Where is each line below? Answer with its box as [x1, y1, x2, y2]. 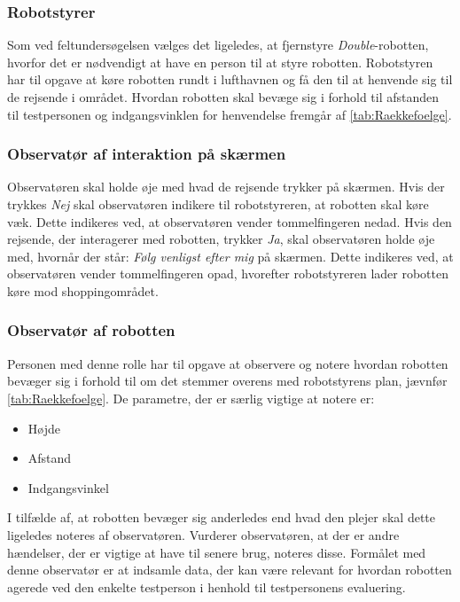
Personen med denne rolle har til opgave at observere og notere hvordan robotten [7, 354, 448, 372]
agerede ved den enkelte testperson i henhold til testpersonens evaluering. [7, 577, 406, 596]
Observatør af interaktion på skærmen [7, 143, 286, 165]
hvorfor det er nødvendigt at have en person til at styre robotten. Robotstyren [7, 52, 433, 71]
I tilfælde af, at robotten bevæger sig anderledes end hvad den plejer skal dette [7, 508, 435, 527]
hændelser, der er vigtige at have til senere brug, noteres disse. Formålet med [7, 543, 426, 561]
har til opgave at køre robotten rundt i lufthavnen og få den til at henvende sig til [7, 70, 453, 89]
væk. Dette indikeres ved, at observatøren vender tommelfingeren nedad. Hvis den [7, 212, 452, 231]
